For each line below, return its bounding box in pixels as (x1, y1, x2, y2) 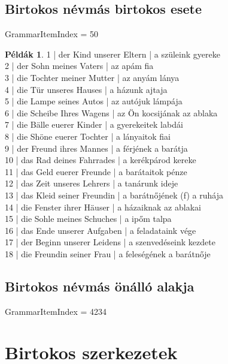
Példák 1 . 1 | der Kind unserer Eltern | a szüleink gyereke (5, 47, 220, 60)
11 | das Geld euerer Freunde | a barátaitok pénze (5, 165, 187, 178)
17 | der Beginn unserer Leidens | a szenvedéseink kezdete (5, 236, 215, 248)
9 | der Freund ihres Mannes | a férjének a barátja (5, 142, 188, 154)
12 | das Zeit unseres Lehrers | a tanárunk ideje (5, 177, 178, 189)
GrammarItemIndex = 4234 (5, 305, 107, 317)
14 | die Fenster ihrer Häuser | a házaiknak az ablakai (5, 200, 201, 213)
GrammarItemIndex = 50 (5, 28, 99, 40)
